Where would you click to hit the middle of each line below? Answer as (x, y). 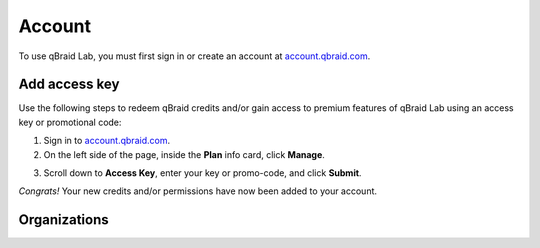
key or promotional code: (70, 122)
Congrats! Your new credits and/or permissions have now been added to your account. (198, 191)
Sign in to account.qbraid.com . (106, 141)
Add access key (69, 84)
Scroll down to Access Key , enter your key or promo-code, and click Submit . (202, 173)
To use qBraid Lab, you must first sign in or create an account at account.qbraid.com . (194, 56)
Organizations (63, 220)
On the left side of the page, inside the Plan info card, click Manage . (184, 154)
